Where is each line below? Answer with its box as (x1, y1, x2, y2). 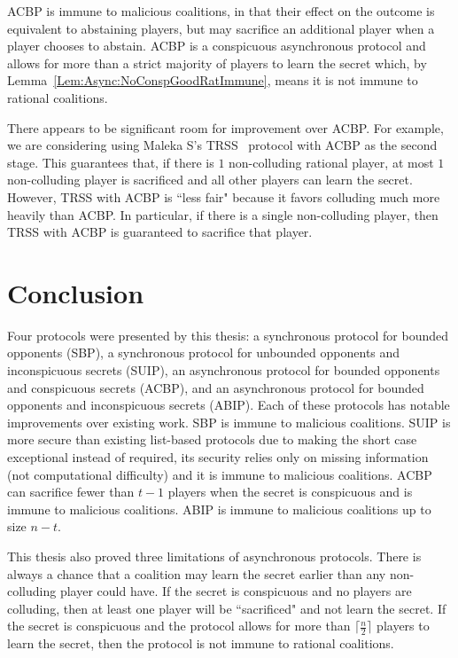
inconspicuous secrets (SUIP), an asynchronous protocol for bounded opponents (7, 361, 440, 380)
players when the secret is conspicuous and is (167, 482, 413, 501)
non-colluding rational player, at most (229, 153, 434, 171)
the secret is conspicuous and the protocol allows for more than (7, 616, 351, 635)
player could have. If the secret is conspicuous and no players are (59, 582, 412, 600)
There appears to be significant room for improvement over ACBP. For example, (7, 118, 444, 137)
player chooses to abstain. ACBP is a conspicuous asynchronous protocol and (7, 36, 426, 55)
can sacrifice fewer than (7, 482, 135, 501)
